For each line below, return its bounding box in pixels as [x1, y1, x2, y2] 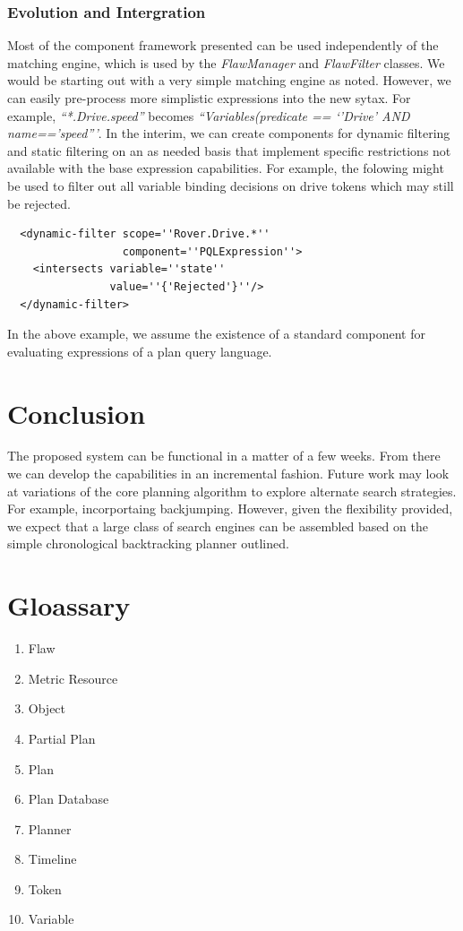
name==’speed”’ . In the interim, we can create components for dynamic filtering [7, 124, 450, 142]
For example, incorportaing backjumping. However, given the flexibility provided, [7, 499, 453, 518]
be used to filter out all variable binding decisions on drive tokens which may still [7, 176, 454, 194]
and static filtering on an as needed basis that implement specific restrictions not [7, 141, 451, 159]
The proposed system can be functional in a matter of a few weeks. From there [7, 446, 441, 465]
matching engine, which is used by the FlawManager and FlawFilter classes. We [7, 53, 445, 72]
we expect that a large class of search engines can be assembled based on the [7, 516, 428, 535]
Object [28, 699, 66, 718]
